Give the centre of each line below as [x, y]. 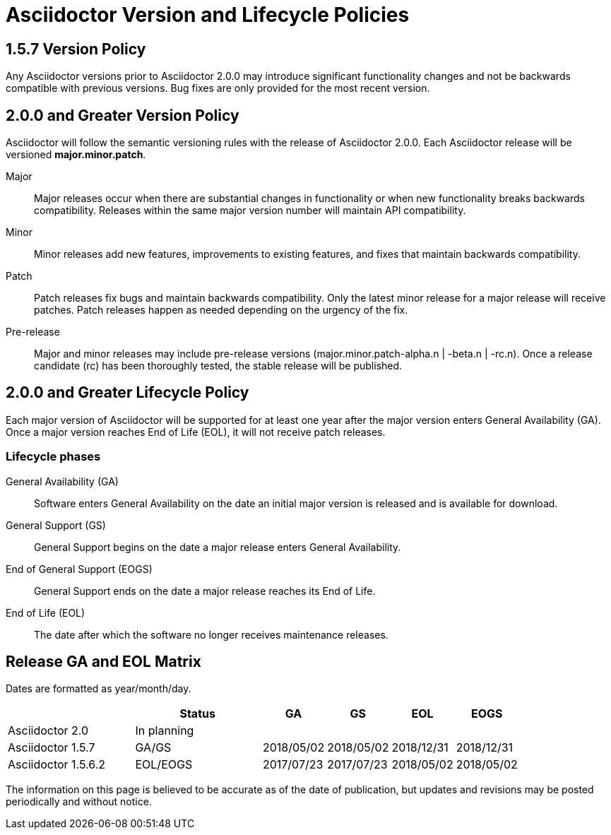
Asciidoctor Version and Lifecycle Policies [208, 15]
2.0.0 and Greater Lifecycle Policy [127, 393]
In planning [165, 731]
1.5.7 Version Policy [76, 49]
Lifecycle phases [53, 457]
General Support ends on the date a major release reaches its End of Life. [205, 591]
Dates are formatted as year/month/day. [99, 689]
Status [197, 714]
